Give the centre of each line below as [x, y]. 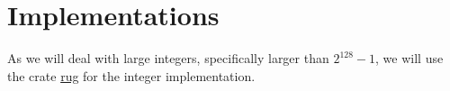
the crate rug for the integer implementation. [131, 75]
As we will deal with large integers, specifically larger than [168, 58]
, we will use [409, 58]
